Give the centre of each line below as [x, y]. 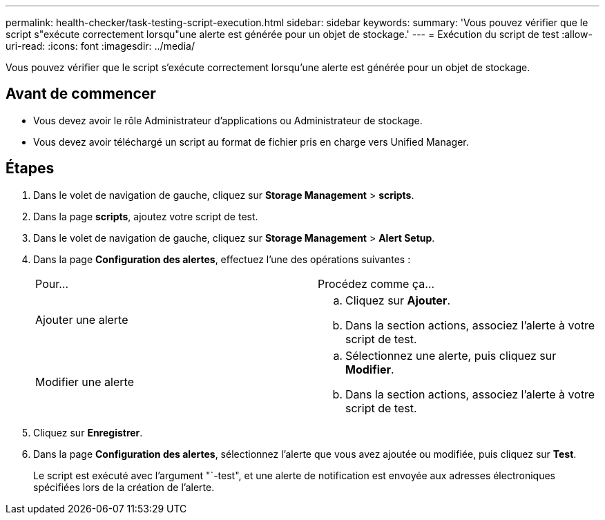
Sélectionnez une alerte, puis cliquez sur [451, 355]
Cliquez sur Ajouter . [398, 300]
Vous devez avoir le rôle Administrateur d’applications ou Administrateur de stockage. [228, 120]
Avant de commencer [81, 94]
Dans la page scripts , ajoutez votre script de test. [146, 216]
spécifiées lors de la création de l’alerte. [124, 487]
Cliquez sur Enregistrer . [88, 432]
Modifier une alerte [85, 382]
